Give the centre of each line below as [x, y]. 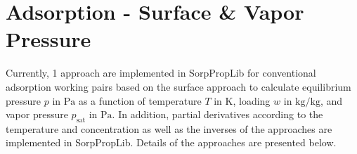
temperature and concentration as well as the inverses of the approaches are [169, 128]
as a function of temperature [140, 100]
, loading [252, 100]
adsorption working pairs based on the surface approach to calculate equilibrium [178, 86]
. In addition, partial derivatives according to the [218, 114]
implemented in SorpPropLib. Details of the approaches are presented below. [171, 142]
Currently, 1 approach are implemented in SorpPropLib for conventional [161, 73]
